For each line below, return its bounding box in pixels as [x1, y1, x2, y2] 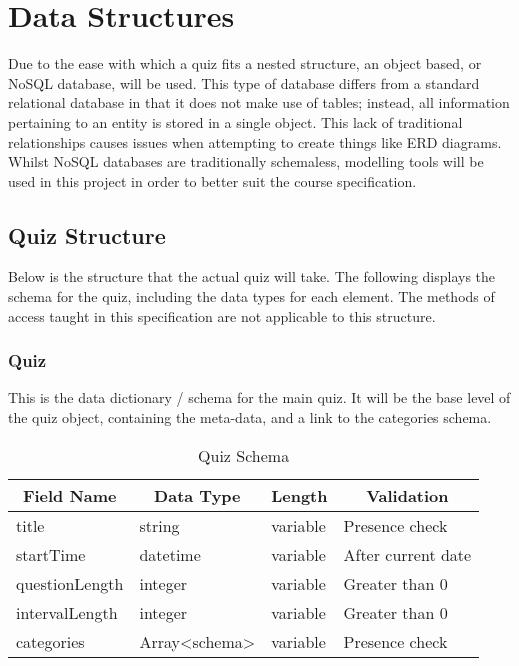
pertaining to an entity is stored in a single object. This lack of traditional [8, 111, 463, 132]
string [139, 513, 180, 537]
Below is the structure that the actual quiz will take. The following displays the [8, 266, 496, 287]
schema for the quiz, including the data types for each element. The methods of [8, 286, 495, 307]
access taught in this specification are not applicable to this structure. [8, 305, 436, 326]
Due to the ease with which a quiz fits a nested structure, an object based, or [8, 53, 482, 74]
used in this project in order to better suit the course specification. [8, 170, 417, 191]
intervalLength [16, 600, 118, 624]
